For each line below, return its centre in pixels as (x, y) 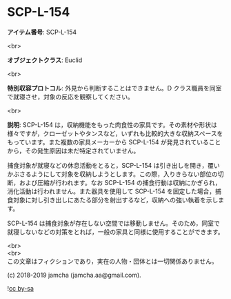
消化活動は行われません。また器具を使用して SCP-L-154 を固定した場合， (111, 191)
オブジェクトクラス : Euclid (45, 60)
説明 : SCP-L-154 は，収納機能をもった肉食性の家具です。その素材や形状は (112, 124)
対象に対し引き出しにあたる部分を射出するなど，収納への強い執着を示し (115, 200)
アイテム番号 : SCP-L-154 (42, 32)
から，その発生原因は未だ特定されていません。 (73, 151)
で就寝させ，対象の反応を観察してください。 (71, 97)
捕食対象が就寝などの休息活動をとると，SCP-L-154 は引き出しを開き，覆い (114, 165)
